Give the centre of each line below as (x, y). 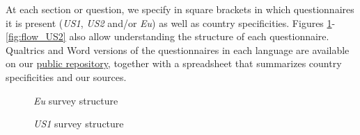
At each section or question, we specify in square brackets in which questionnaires (180, 9)
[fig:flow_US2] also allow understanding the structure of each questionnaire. (167, 36)
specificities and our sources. (66, 76)
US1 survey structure (79, 124)
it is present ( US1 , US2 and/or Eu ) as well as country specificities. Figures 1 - (171, 22)
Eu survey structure (76, 100)
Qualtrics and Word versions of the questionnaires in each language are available (178, 49)
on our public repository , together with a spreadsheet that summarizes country (174, 63)
